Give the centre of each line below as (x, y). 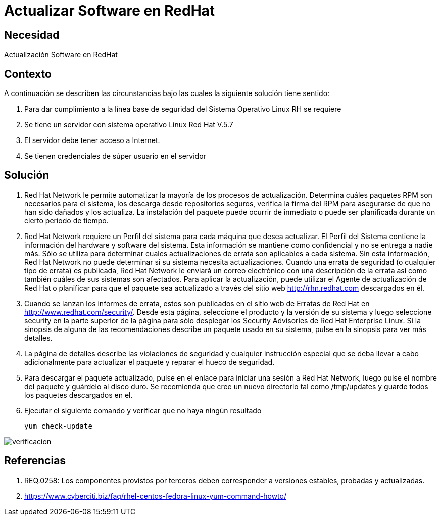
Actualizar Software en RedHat (110, 11)
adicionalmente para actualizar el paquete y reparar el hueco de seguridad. (150, 362)
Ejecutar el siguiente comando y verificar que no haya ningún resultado (143, 410)
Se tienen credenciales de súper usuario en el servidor (115, 156)
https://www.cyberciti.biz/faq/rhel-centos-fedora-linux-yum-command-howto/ (156, 496)
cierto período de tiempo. (66, 220)
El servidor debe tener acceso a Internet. (92, 140)
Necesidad (32, 35)
